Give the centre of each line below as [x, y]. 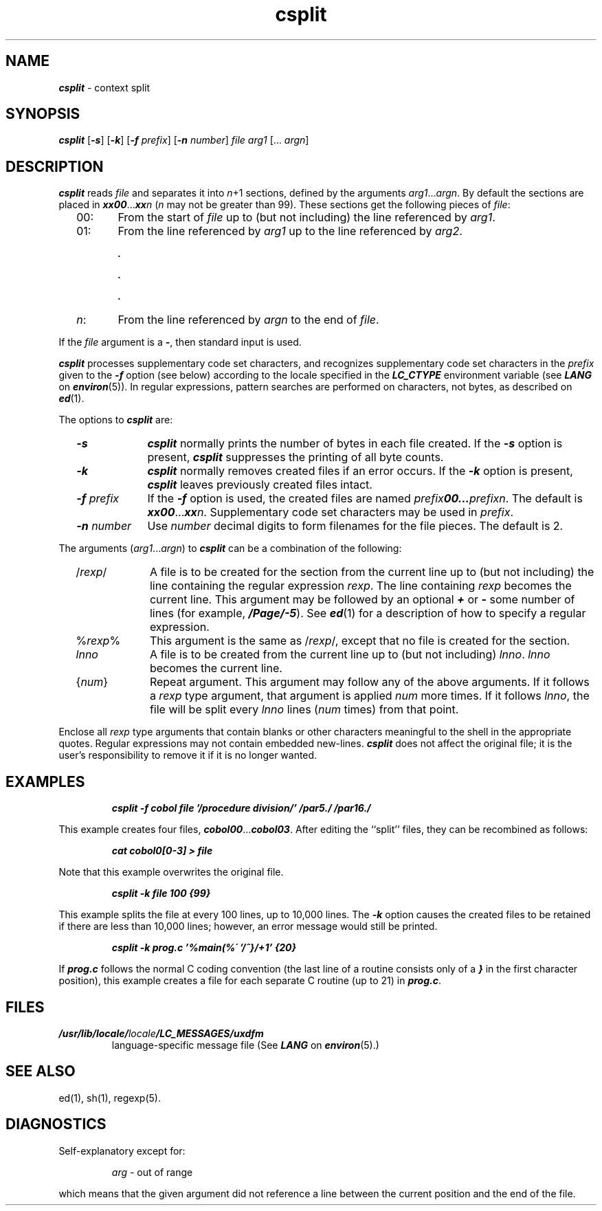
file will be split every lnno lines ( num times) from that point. [304, 710]
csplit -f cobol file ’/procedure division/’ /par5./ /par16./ [241, 808]
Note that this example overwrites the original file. [171, 872]
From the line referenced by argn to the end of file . [248, 320]
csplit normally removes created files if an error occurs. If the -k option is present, [360, 471]
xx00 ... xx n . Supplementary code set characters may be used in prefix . [331, 512]
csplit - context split [104, 87]
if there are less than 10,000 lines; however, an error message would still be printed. [248, 926]
